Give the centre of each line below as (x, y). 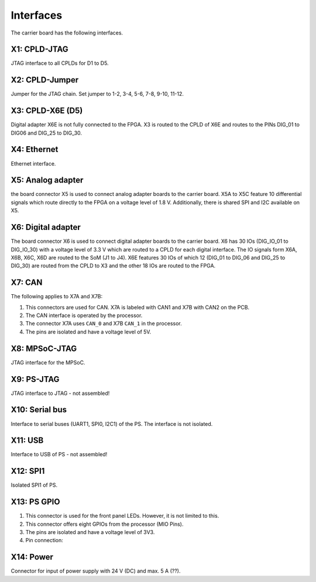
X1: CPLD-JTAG (39, 49)
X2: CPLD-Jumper (45, 80)
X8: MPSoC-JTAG (44, 348)
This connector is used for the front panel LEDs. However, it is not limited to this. (122, 516)
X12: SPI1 (28, 471)
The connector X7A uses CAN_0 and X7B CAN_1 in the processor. (104, 323)
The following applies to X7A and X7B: (57, 297)
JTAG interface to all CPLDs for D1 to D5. (60, 63)
